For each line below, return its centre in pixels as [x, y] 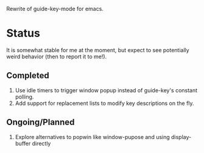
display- [181, 137]
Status [23, 33]
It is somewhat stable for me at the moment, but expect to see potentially [98, 50]
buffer [23, 143]
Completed [28, 76]
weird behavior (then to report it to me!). [57, 56]
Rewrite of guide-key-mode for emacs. [55, 9]
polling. [24, 97]
